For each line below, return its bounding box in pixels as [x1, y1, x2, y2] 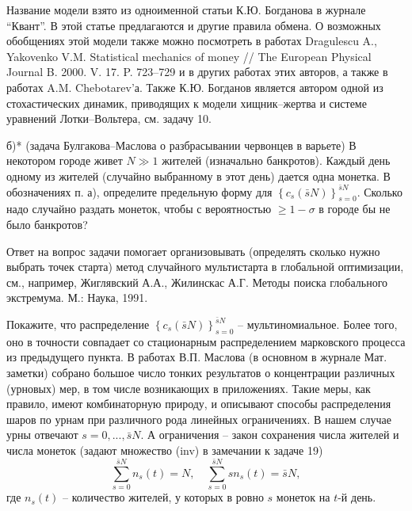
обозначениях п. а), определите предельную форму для [6, 183, 273, 200]
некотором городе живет [6, 152, 123, 169]
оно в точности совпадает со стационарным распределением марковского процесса [6, 333, 406, 349]
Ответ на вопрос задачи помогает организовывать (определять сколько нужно [6, 242, 380, 259]
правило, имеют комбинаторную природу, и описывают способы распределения [6, 395, 391, 412]
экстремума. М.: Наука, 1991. [6, 289, 148, 306]
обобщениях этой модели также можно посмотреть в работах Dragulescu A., [6, 32, 377, 49]
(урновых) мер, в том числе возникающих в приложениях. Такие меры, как [6, 379, 371, 396]
